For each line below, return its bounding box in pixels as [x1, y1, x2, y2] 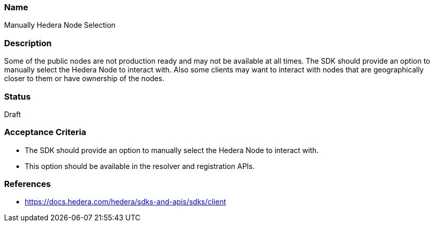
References [4, 179, 51, 189]
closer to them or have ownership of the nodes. [4, 74, 164, 83]
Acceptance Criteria [4, 127, 86, 138]
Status [4, 91, 31, 102]
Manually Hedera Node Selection [4, 21, 116, 30]
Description [4, 37, 52, 48]
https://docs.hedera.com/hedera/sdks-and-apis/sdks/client [25, 197, 227, 206]
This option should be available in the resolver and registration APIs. [25, 161, 255, 171]
